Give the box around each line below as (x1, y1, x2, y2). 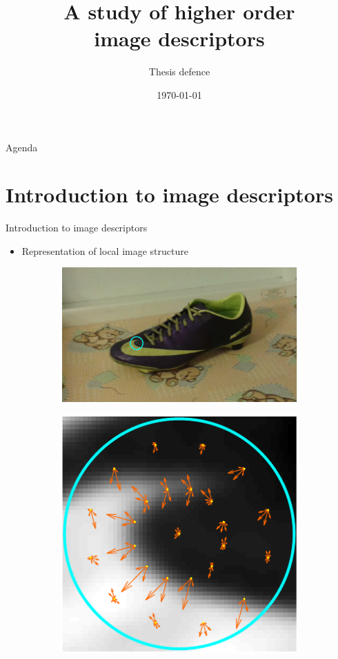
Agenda (6, 140, 38, 154)
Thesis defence (148, 64, 210, 79)
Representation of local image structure (21, 243, 188, 258)
